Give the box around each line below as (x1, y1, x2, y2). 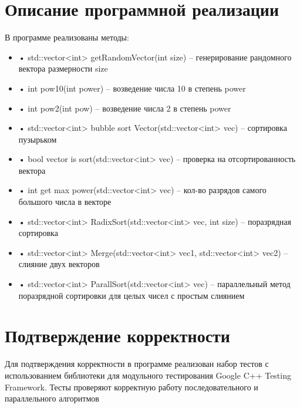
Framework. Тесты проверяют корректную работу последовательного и (5, 380, 258, 393)
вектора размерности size (18, 62, 108, 75)
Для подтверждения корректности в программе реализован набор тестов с (5, 358, 269, 370)
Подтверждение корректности (5, 323, 230, 348)
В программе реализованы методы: (5, 31, 129, 43)
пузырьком (18, 133, 57, 145)
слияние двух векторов (18, 258, 100, 270)
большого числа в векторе (18, 195, 112, 208)
